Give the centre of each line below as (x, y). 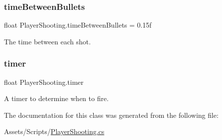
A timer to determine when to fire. (56, 98)
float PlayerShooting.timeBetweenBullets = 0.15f (78, 25)
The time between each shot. (47, 41)
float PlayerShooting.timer (44, 82)
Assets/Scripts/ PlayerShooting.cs (54, 131)
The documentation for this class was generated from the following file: (111, 115)
